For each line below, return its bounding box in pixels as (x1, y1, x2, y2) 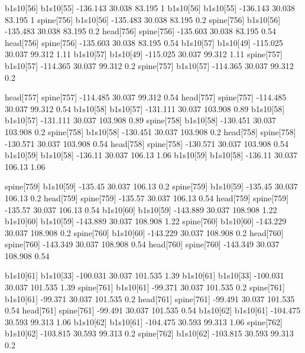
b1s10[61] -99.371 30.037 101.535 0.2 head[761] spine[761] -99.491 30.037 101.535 (5, 292, 295, 305)
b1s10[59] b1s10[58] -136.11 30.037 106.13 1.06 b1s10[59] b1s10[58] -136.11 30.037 (5, 149, 297, 161)
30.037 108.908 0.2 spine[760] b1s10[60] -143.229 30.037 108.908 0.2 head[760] (5, 226, 284, 238)
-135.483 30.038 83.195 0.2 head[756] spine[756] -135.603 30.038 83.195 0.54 (5, 25, 276, 37)
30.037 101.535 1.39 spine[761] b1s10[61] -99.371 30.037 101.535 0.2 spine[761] (5, 281, 285, 293)
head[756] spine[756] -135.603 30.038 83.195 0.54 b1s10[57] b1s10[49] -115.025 (5, 36, 283, 48)
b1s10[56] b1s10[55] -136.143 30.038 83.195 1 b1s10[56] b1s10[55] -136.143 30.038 (5, 2, 296, 14)
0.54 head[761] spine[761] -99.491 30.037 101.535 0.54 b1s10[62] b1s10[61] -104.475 (5, 304, 301, 316)
